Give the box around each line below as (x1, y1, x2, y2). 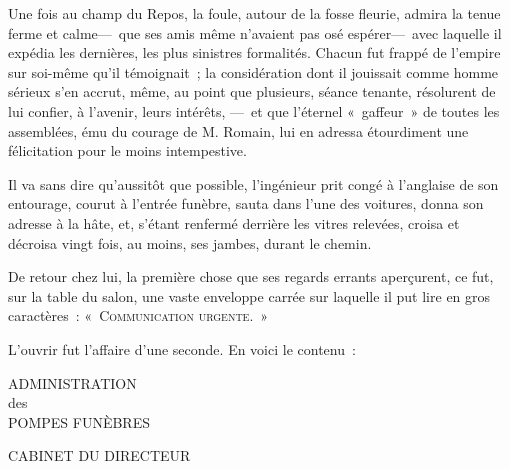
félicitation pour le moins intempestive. (8, 140, 247, 161)
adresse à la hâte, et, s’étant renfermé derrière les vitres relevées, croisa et (8, 212, 460, 233)
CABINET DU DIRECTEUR (8, 445, 191, 466)
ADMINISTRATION (8, 372, 137, 393)
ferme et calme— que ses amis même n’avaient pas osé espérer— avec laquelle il (8, 22, 502, 43)
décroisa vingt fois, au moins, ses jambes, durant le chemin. (8, 232, 372, 253)
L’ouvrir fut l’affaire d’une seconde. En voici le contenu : (8, 338, 356, 359)
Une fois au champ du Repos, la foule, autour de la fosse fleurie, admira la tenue (8, 3, 501, 23)
